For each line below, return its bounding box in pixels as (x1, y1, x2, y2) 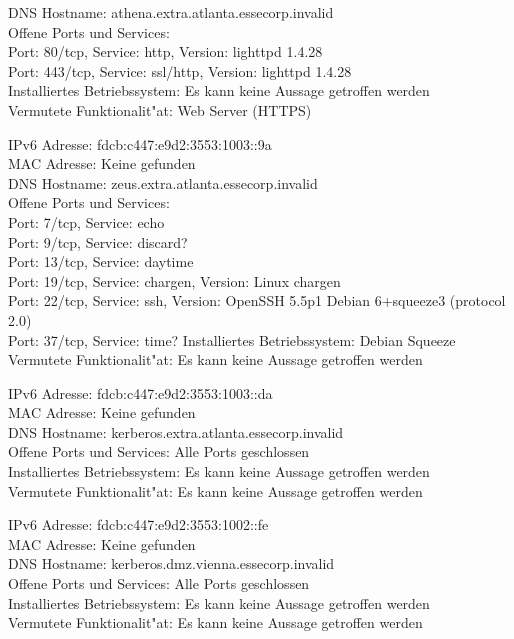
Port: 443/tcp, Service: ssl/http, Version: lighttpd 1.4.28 (8, 60, 352, 81)
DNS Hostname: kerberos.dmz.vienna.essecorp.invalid (8, 553, 335, 574)
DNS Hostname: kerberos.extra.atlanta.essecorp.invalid (8, 421, 344, 442)
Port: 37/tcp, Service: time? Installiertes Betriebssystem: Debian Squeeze (8, 329, 456, 350)
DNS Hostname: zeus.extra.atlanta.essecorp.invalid (8, 172, 318, 193)
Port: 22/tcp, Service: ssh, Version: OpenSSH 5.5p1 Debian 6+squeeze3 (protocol (8, 290, 506, 311)
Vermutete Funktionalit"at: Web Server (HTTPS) (8, 99, 312, 120)
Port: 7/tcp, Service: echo (8, 211, 165, 232)
